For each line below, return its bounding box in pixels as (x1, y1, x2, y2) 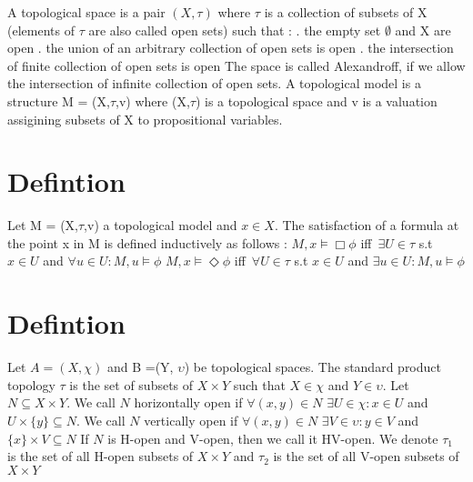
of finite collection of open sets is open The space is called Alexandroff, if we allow (7, 55, 466, 75)
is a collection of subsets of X (264, 3, 428, 21)
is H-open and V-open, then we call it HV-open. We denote (107, 428, 438, 447)
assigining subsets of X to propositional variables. (7, 109, 283, 128)
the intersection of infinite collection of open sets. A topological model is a (7, 74, 421, 93)
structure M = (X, (7, 91, 110, 110)
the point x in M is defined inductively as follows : (7, 233, 287, 252)
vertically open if (144, 410, 238, 429)
